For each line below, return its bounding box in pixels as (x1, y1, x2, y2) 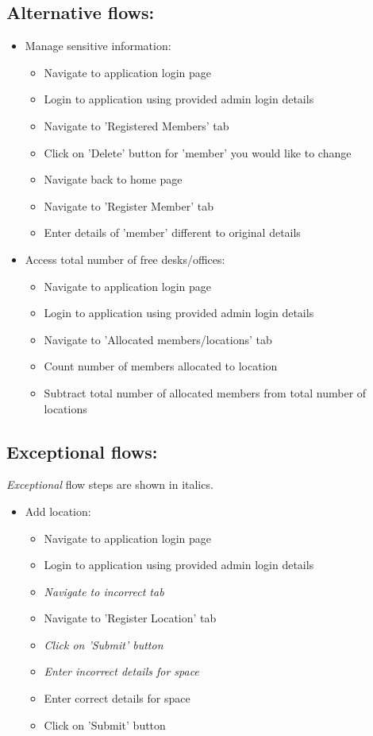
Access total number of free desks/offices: (25, 250, 225, 267)
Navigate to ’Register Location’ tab (44, 610, 217, 626)
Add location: (25, 502, 91, 519)
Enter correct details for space (44, 690, 190, 707)
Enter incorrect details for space (44, 663, 199, 680)
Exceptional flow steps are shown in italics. (6, 476, 213, 493)
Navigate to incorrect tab (44, 583, 164, 599)
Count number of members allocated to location (44, 358, 278, 374)
